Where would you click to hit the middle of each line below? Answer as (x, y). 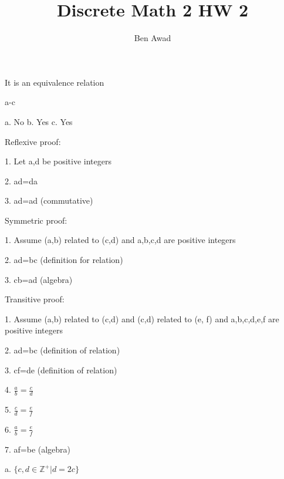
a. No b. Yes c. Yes (39, 121)
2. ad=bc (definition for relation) (64, 260)
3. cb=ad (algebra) (39, 279)
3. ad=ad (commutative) (49, 200)
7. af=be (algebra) (38, 449)
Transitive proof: (35, 299)
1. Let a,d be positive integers (58, 161)
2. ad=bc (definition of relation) (62, 350)
